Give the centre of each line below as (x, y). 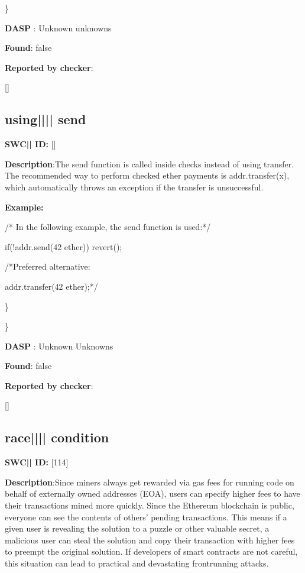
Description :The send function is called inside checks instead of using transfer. (150, 164)
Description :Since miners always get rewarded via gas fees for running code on (150, 482)
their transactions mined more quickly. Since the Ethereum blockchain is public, (150, 505)
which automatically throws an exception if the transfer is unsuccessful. (134, 187)
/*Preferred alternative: (48, 266)
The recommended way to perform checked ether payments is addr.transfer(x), (147, 175)
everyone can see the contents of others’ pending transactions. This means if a (146, 517)
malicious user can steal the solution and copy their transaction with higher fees (150, 540)
